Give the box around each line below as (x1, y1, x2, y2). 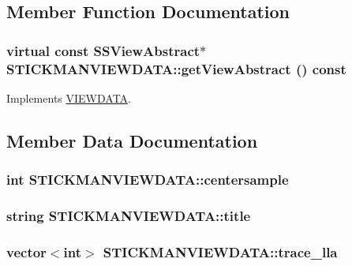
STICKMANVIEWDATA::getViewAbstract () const (6, 58, 346, 78)
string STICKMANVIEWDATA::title (6, 206, 251, 226)
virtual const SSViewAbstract (6, 40, 200, 60)
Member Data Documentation (6, 128, 258, 152)
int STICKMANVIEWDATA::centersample (6, 170, 289, 189)
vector (6, 242, 47, 261)
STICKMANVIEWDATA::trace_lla (103, 242, 338, 261)
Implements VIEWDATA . (6, 89, 131, 106)
